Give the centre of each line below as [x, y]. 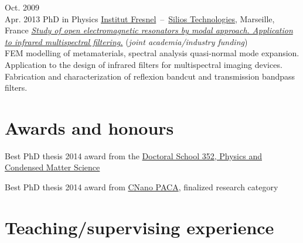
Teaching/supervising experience [139, 227]
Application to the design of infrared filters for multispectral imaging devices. [144, 64]
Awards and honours [89, 127]
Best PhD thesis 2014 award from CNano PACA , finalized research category [142, 187]
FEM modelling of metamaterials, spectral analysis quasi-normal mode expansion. [152, 53]
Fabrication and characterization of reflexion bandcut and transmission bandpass [150, 76]
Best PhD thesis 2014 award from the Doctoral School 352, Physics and [133, 155]
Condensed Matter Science [52, 167]
